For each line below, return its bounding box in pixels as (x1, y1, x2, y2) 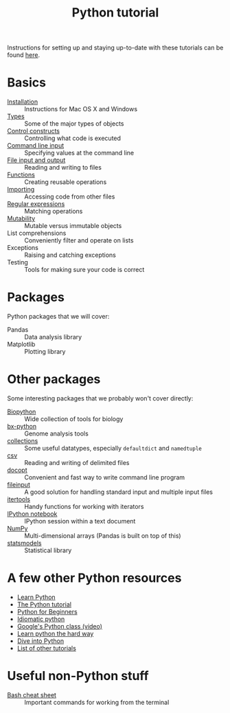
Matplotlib (7, 340, 36, 348)
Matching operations (24, 207, 83, 216)
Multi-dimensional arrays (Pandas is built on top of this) (24, 532, 181, 540)
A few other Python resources (7, 570, 182, 586)
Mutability (7, 214, 36, 223)
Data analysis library (24, 333, 82, 341)
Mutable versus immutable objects (24, 222, 122, 230)
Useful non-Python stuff (7, 668, 149, 684)
